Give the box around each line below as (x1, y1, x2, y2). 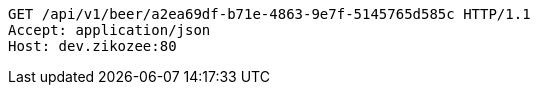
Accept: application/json (8, 22, 211, 38)
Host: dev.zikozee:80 (8, 38, 177, 54)
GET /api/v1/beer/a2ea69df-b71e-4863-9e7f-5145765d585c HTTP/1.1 (8, 6, 531, 22)
